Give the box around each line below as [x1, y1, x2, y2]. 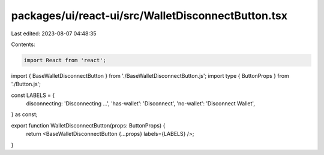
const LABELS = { [11, 92, 55, 99]
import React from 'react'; [23, 57, 106, 63]
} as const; [11, 111, 38, 118]
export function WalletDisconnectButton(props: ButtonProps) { [11, 121, 166, 129]
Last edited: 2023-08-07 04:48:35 [11, 30, 97, 37]
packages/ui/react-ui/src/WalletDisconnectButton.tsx [11, 9, 288, 22]
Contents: [11, 41, 35, 48]
